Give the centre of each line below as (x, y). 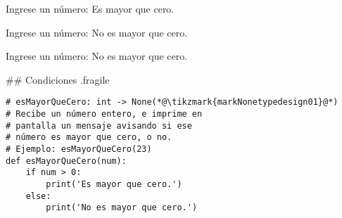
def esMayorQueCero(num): (66, 161)
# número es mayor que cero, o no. (89, 137)
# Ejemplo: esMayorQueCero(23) (79, 149)
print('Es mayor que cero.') (114, 184)
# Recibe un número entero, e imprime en (104, 114)
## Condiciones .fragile (58, 79)
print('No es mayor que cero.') (122, 208)
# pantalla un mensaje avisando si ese (99, 126)
